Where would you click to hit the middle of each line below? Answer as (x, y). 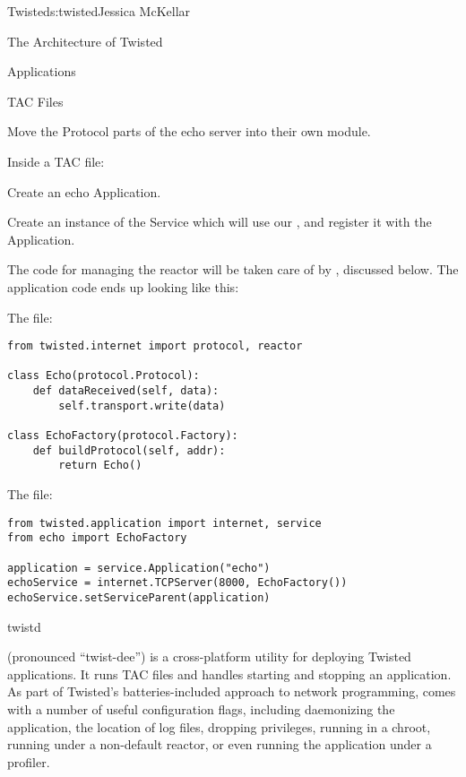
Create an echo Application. (84, 191)
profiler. (29, 761)
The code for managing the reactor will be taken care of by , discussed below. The (233, 269)
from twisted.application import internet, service (164, 523)
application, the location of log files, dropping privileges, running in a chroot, (219, 726)
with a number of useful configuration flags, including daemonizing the (201, 708)
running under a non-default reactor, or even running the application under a (220, 744)
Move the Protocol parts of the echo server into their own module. (189, 131)
